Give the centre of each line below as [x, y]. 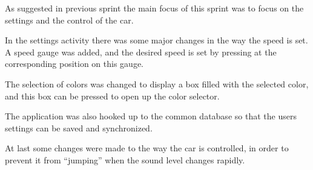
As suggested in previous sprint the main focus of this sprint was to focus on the [154, 8]
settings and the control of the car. [69, 20]
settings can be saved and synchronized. [79, 127]
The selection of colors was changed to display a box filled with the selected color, [157, 83]
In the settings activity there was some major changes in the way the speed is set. [156, 40]
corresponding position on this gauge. [74, 64]
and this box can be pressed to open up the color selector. [112, 96]
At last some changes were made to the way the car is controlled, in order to [147, 148]
